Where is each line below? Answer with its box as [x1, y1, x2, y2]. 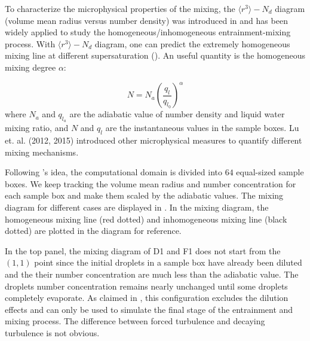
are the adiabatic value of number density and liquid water [69, 108, 285, 120]
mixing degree [5, 60, 56, 73]
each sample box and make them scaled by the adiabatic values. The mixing [5, 189, 284, 202]
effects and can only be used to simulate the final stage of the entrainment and [5, 303, 293, 315]
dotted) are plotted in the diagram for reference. [5, 224, 182, 237]
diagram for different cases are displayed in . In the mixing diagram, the [5, 201, 269, 214]
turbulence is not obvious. [5, 326, 100, 339]
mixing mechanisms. [5, 145, 79, 158]
